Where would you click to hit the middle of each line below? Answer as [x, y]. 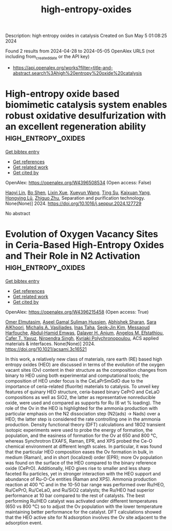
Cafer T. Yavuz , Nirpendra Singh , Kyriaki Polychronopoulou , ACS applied [82, 338]
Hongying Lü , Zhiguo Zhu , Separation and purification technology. [75, 198]
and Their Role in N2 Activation [73, 256]
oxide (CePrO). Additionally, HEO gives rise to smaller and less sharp [78, 468]
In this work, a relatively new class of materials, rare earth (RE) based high [84, 359]
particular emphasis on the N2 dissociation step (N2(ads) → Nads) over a [83, 413]
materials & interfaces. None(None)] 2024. [50, 344]
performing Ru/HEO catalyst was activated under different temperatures [81, 501]
